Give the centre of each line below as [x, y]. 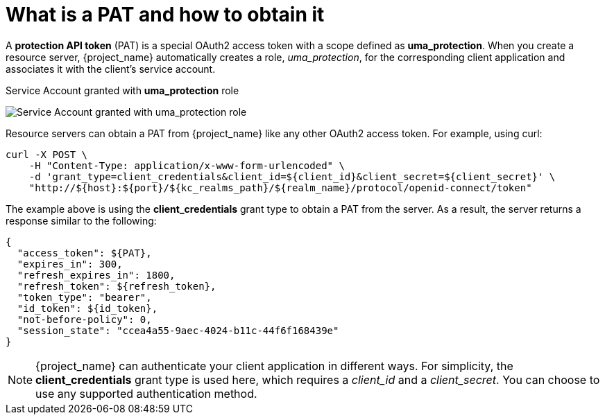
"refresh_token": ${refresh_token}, [117, 286]
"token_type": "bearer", [84, 297]
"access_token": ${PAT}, [84, 253]
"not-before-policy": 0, [84, 319]
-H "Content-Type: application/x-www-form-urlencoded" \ [187, 165]
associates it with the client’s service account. [111, 69]
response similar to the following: [81, 220]
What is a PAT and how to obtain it [165, 15]
